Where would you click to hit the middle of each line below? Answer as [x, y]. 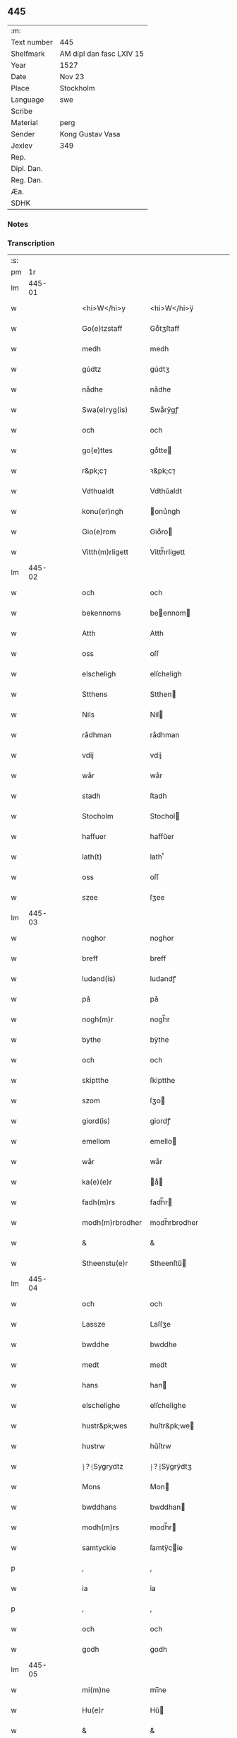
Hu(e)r [93, 1710]
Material [24, 122]
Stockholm [77, 88]
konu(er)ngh [103, 512]
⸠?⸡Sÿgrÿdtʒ [171, 1467]
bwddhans [99, 1507]
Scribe [22, 111]
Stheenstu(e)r [105, 1263]
